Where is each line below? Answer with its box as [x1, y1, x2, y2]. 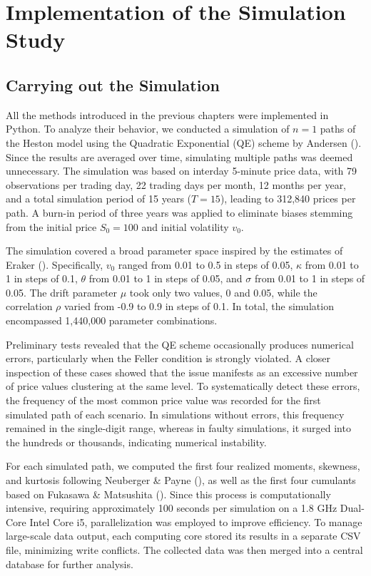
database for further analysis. [6, 556, 133, 571]
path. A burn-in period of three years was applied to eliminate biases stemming [6, 205, 353, 220]
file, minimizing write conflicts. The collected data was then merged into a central [6, 542, 363, 557]
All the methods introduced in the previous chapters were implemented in [6, 107, 329, 122]
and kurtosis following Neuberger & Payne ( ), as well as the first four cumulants [6, 473, 356, 488]
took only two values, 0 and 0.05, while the [129, 284, 317, 299]
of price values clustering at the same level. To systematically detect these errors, [6, 379, 360, 394]
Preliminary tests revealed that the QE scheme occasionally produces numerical [6, 336, 354, 351]
